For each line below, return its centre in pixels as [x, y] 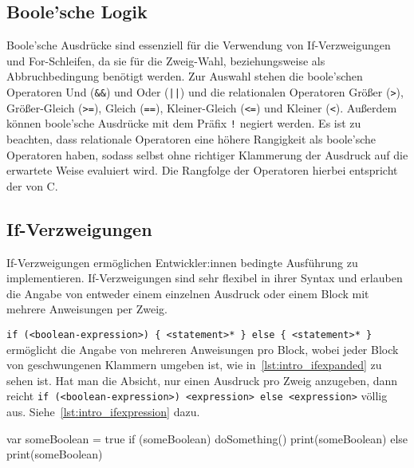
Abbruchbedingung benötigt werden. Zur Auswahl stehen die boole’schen [185, 76]
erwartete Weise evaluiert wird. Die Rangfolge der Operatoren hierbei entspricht [202, 170]
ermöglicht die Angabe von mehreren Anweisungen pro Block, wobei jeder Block [203, 349]
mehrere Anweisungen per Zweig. [87, 309]
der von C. [32, 185]
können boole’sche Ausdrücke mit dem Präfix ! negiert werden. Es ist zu [184, 123]
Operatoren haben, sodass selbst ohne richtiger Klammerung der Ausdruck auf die [207, 154]
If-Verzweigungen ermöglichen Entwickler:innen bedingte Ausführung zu [182, 262]
